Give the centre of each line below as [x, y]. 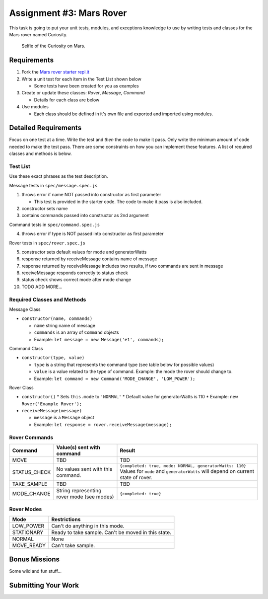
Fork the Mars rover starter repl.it [55, 72]
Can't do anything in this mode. [88, 525]
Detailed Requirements [45, 128]
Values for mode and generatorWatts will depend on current [187, 471]
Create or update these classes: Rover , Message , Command [83, 93]
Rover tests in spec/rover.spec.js [47, 243]
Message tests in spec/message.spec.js [53, 185]
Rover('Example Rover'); [52, 404]
